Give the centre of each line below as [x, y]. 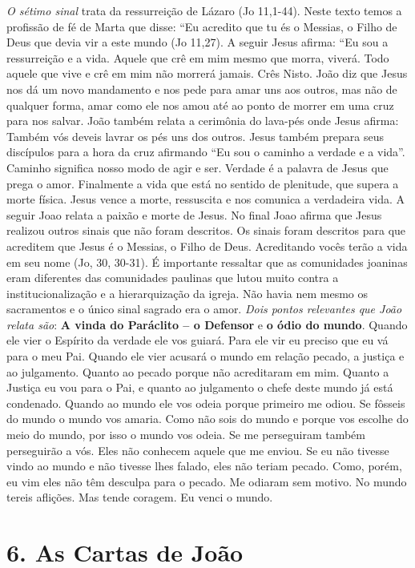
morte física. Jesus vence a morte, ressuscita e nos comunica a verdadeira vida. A [206, 199]
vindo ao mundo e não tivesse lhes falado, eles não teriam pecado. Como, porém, [204, 466]
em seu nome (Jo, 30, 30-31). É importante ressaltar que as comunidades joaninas [207, 262]
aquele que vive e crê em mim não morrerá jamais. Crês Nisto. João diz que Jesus [207, 73]
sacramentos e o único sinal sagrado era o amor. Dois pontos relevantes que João [204, 309]
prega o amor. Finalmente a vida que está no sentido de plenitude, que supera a [203, 183]
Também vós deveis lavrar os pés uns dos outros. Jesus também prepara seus [195, 136]
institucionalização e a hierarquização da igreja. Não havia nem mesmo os [187, 293]
